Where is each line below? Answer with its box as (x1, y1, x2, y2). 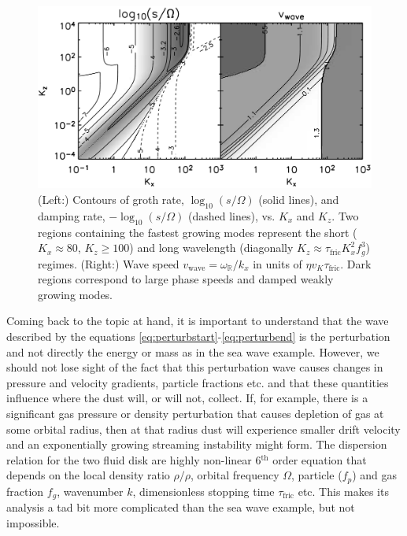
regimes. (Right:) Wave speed (38, 255, 179, 272)
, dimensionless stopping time (132, 482, 275, 499)
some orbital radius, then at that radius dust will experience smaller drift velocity (6, 420, 401, 437)
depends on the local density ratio (6, 467, 170, 483)
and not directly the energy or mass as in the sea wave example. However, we (6, 343, 379, 360)
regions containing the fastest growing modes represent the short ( (38, 224, 357, 240)
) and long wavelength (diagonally (129, 239, 294, 256)
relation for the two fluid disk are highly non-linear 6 (6, 451, 261, 468)
